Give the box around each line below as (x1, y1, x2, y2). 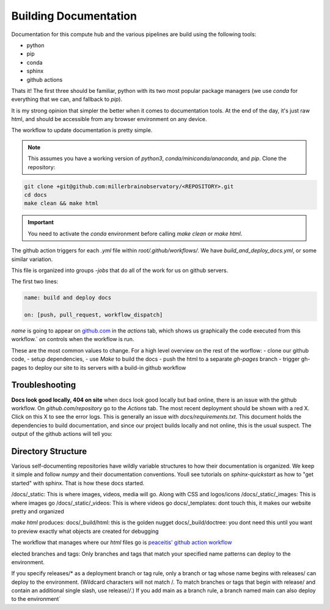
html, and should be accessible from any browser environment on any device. (11, 116, 207, 123)
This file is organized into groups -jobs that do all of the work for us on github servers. (11, 266, 229, 274)
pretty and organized (11, 507, 64, 515)
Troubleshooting (11, 380, 76, 391)
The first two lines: (11, 278, 59, 285)
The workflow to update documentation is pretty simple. (11, 127, 153, 134)
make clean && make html (24, 200, 99, 207)
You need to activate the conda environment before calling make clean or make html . (28, 230, 243, 237)
